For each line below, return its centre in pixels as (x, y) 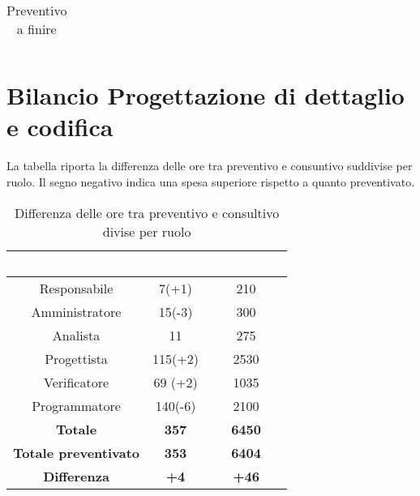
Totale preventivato (77, 452)
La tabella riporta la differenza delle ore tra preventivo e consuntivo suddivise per (210, 166)
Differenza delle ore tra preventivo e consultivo (147, 212)
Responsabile (76, 288)
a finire (36, 29)
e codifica (60, 127)
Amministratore (76, 311)
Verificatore (76, 382)
